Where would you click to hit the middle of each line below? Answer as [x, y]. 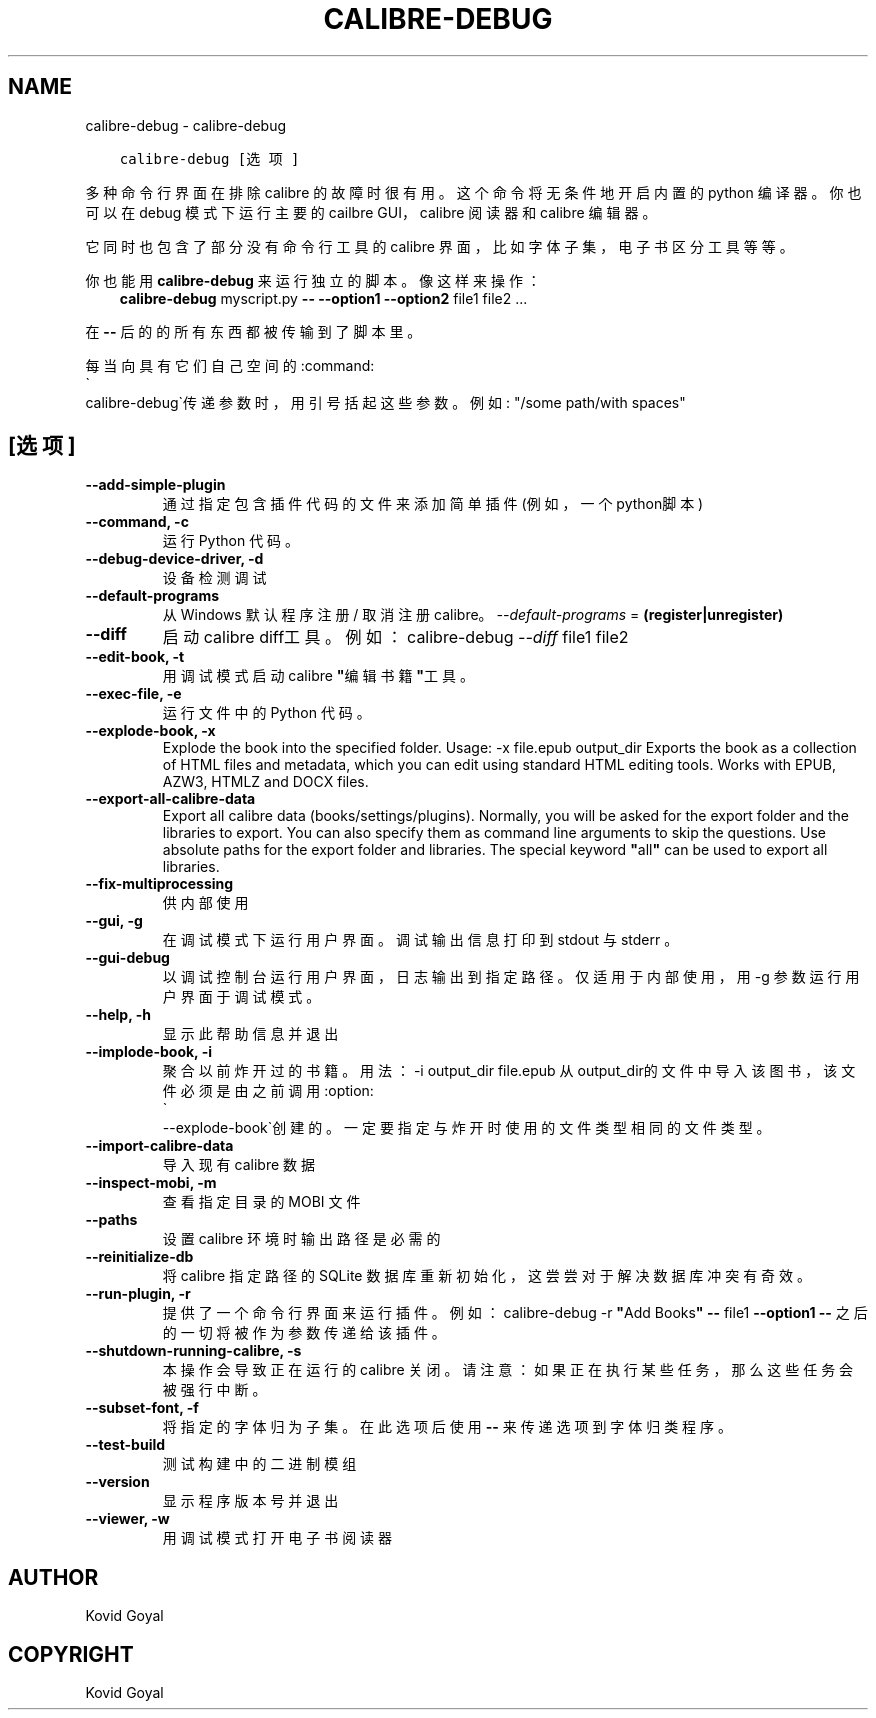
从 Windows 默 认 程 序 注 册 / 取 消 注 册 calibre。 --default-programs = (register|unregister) [473, 615]
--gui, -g [114, 921]
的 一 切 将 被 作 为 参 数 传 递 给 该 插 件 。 [304, 1333]
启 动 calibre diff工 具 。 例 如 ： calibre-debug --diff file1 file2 [395, 637]
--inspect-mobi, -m [151, 1183]
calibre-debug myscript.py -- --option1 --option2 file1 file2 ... [323, 298]
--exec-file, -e [133, 694]
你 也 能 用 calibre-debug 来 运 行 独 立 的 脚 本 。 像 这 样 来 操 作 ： [313, 280]
